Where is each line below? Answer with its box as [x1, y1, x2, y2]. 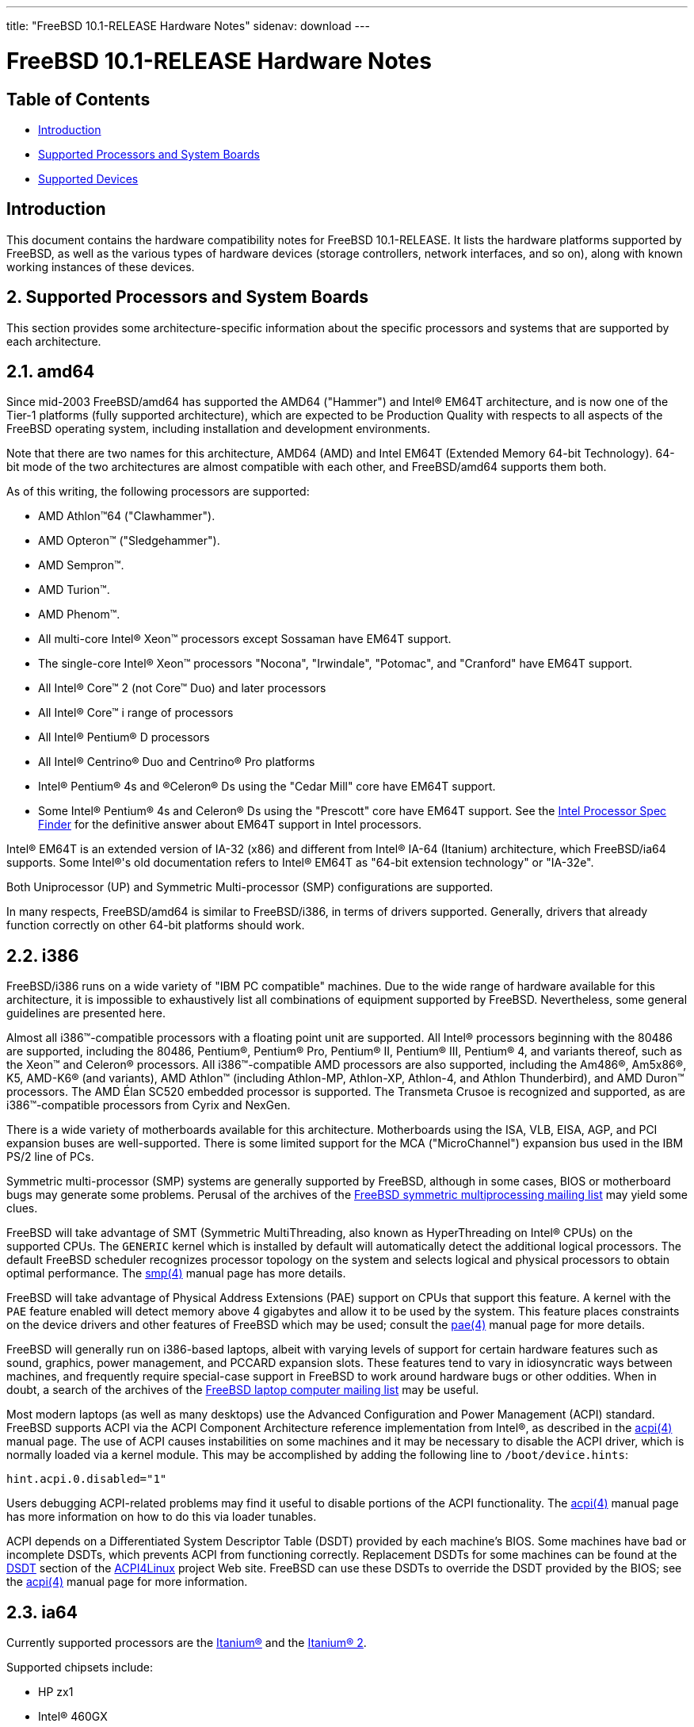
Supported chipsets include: [6, 1660, 154, 1675]
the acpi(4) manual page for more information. [6, 1575, 248, 1589]
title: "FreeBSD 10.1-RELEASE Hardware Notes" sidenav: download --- [6, 19, 370, 33]
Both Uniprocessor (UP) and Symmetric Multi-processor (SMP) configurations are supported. [6, 880, 494, 894]
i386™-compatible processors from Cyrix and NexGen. [6, 1098, 291, 1112]
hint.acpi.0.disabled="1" [6, 1472, 167, 1486]
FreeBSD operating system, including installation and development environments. [6, 422, 430, 436]
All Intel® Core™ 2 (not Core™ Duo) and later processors [38, 681, 326, 695]
